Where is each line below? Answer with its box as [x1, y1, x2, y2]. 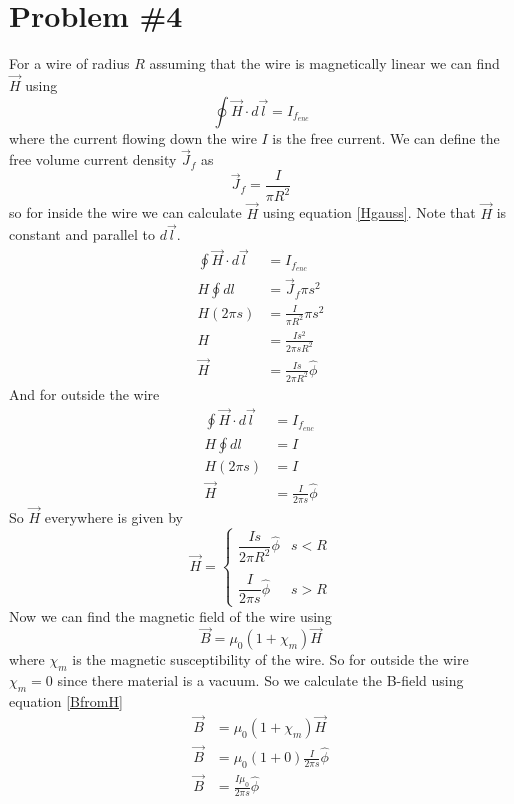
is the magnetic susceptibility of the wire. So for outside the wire [72, 649, 469, 670]
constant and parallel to [9, 224, 155, 245]
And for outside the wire [9, 383, 160, 404]
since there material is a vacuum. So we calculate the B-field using [57, 670, 464, 691]
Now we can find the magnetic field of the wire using [9, 605, 332, 626]
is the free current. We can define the [272, 127, 500, 148]
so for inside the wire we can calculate [9, 202, 242, 223]
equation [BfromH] [9, 690, 123, 711]
